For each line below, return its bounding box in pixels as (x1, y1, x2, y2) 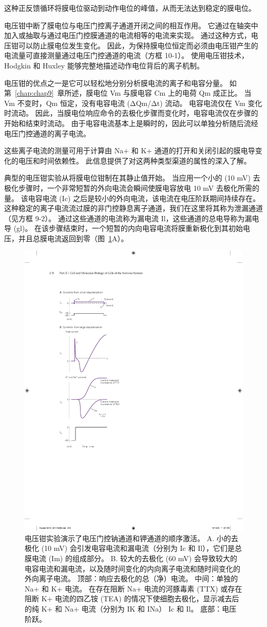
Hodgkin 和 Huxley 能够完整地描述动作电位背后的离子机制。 (4, 60, 204, 70)
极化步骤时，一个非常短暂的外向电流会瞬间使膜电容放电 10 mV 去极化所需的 (4, 182, 259, 193)
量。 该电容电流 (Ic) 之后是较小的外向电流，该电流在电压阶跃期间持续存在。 (4, 192, 260, 203)
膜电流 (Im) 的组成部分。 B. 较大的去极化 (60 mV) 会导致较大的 (25, 553, 237, 563)
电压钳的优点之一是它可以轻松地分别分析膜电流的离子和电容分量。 (4, 77, 227, 88)
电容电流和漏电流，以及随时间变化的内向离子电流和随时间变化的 (25, 563, 240, 574)
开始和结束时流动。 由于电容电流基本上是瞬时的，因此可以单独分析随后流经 (4, 117, 258, 128)
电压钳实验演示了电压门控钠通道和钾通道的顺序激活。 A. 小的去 (25, 532, 238, 543)
